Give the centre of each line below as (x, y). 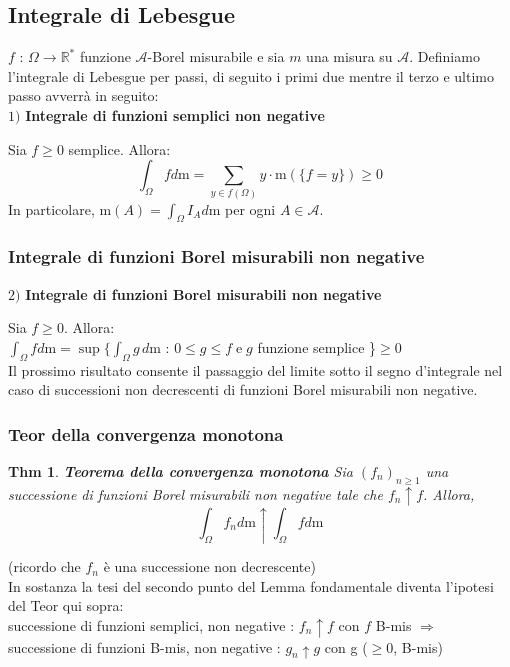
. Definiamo (444, 56)
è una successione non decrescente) (209, 566)
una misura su (349, 56)
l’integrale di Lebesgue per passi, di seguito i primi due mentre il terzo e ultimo (251, 75)
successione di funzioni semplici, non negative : (151, 624)
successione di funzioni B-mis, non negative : (144, 646)
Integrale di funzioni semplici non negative (175, 114)
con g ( (346, 646)
